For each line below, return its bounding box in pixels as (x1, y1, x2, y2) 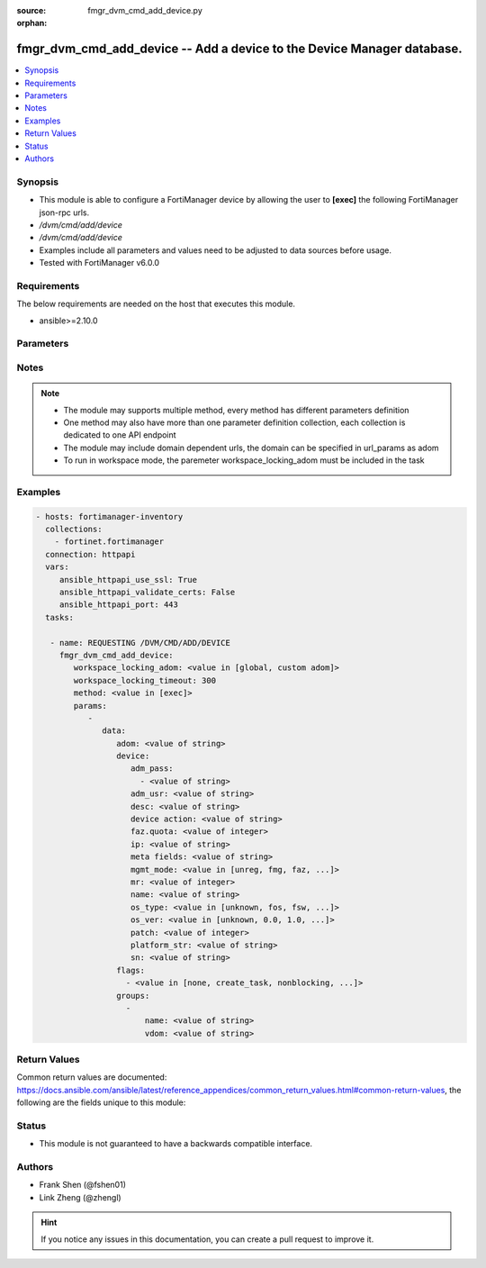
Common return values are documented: (16, 1072, 167, 1082)
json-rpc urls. (39, 207, 90, 218)
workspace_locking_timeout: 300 (73, 675, 216, 685)
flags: (115, 965, 146, 975)
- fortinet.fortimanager (54, 537, 165, 547)
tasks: (45, 612, 75, 622)
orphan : (16, 18, 48, 29)
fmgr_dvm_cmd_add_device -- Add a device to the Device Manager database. (16, 41, 463, 57)
